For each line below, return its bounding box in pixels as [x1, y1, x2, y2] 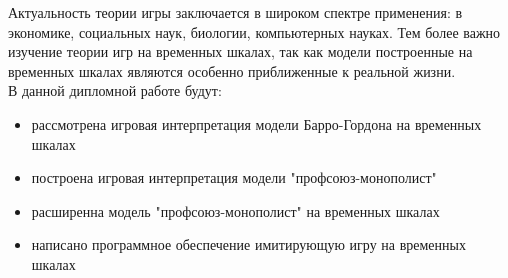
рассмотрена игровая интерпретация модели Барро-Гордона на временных [31, 113, 482, 134]
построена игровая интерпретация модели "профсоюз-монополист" [31, 167, 437, 188]
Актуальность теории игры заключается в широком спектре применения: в [8, 2, 463, 22]
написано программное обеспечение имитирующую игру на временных [31, 234, 466, 255]
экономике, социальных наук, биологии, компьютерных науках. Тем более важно [8, 21, 501, 42]
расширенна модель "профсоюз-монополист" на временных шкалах [31, 200, 440, 221]
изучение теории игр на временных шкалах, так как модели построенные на [8, 41, 473, 62]
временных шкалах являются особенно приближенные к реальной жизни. [8, 60, 456, 81]
